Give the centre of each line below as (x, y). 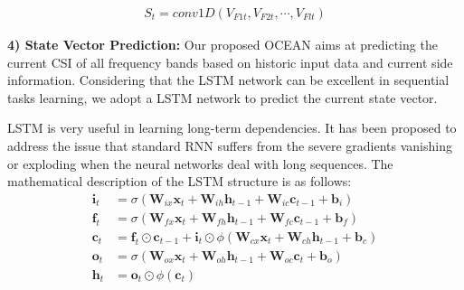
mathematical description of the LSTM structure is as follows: (180, 181)
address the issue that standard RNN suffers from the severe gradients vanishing (230, 145)
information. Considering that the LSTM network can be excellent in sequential (228, 80)
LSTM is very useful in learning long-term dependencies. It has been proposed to (232, 128)
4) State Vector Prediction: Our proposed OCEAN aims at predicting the (223, 45)
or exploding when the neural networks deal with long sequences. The (200, 163)
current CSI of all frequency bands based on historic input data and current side (230, 62)
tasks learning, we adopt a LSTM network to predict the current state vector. (223, 97)
